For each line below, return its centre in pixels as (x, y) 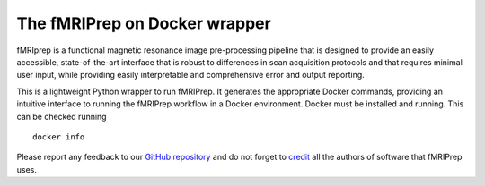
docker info (59, 137)
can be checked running (62, 116)
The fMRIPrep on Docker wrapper (144, 23)
